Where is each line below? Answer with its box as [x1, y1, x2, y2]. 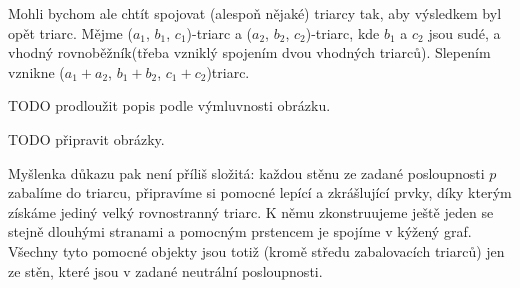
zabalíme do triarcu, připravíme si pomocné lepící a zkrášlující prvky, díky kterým [8, 182, 512, 203]
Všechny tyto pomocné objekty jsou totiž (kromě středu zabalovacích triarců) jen [8, 240, 505, 261]
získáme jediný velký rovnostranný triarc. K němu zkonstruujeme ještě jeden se [8, 201, 494, 222]
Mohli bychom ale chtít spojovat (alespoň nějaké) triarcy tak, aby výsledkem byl [8, 3, 502, 23]
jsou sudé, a [428, 22, 501, 43]
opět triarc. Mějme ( [8, 22, 133, 43]
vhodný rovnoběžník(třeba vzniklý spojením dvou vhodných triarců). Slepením [8, 42, 491, 63]
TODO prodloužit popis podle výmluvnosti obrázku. [8, 95, 331, 116]
